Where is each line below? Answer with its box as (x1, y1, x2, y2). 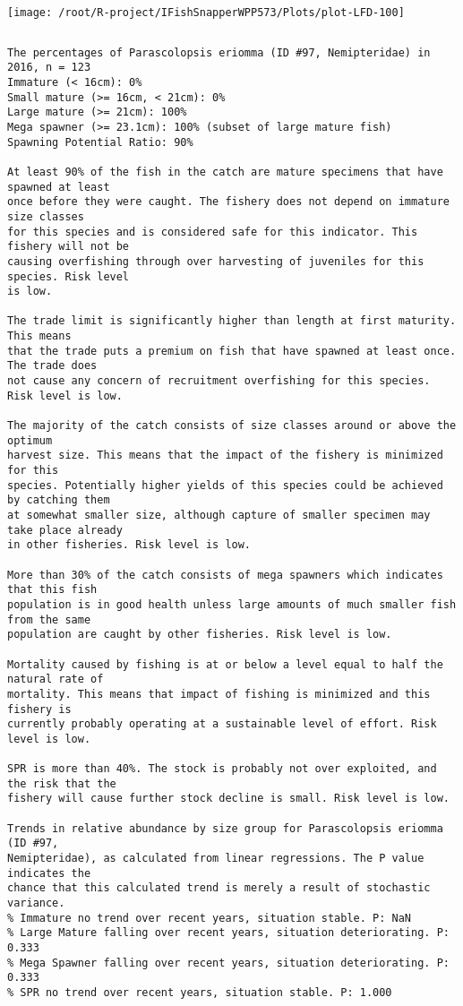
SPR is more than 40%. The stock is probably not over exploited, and (7, 762, 437, 776)
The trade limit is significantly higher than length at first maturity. (7, 314, 457, 328)
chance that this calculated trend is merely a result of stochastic (7, 881, 431, 895)
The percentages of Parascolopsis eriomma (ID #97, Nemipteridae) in (7, 46, 431, 59)
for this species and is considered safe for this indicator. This (7, 225, 418, 238)
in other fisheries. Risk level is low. (7, 538, 252, 552)
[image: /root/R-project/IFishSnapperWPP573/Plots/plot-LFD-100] (7, 6, 405, 19)
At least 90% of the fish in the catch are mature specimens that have (7, 165, 443, 178)
